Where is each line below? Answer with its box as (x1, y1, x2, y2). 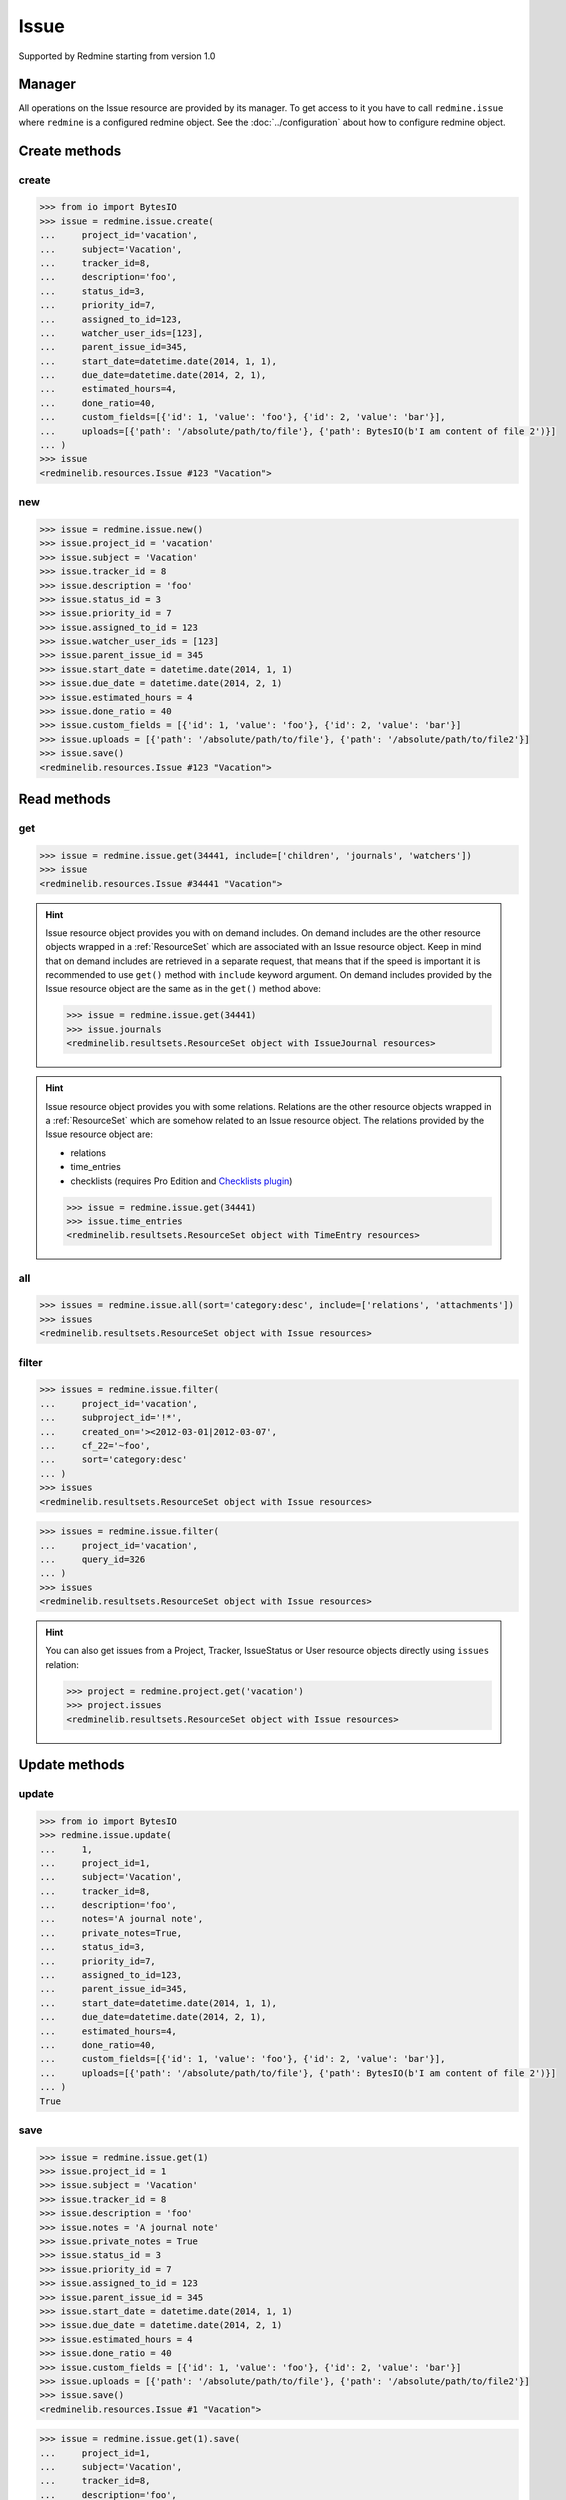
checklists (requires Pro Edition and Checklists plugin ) (70, 1175, 293, 1187)
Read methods (18, 791, 112, 808)
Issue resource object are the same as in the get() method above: (45, 983, 322, 995)
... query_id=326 (39, 1553, 146, 1565)
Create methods (18, 142, 122, 159)
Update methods (18, 1756, 125, 1773)
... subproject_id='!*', (39, 1412, 183, 1424)
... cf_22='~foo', (39, 1440, 151, 1451)
